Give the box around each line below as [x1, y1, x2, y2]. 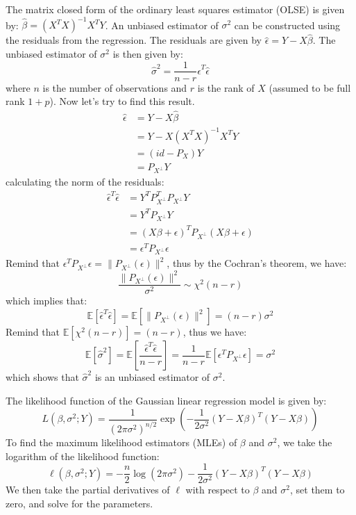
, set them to [290, 482, 345, 497]
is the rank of [197, 80, 255, 95]
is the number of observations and [42, 80, 187, 95]
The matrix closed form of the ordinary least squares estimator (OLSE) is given [6, 2, 345, 16]
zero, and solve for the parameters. [6, 496, 153, 510]
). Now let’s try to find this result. [49, 94, 195, 108]
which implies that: [6, 293, 87, 308]
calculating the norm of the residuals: [6, 174, 164, 189]
